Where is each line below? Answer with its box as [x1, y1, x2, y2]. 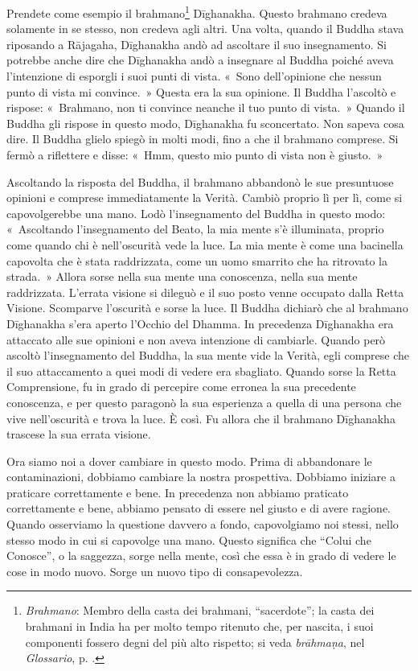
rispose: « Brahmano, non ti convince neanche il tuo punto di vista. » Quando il [6, 99, 405, 116]
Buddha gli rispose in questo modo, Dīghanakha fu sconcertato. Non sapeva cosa [6, 114, 404, 131]
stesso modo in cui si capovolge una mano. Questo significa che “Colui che [6, 531, 371, 548]
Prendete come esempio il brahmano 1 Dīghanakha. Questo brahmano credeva [6, 2, 387, 21]
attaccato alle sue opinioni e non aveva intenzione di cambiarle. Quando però [6, 331, 386, 348]
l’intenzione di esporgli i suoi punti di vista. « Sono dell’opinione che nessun [6, 68, 382, 84]
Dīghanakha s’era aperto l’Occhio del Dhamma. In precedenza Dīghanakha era [6, 315, 394, 331]
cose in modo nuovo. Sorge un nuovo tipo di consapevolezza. [6, 562, 303, 579]
